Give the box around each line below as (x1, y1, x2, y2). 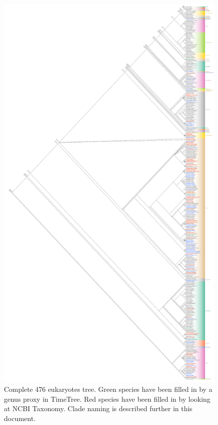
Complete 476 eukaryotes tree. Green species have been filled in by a (4, 383, 213, 394)
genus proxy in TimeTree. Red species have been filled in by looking (4, 393, 211, 404)
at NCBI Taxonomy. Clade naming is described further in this (4, 403, 193, 414)
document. (4, 413, 36, 423)
